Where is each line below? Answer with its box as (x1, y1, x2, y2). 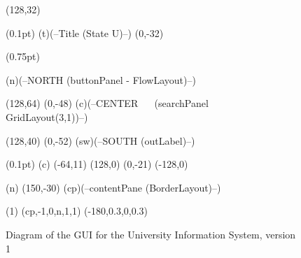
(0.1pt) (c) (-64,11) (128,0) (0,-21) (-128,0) (6, 157, 188, 171)
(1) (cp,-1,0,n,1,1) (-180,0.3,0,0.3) (6, 203, 148, 218)
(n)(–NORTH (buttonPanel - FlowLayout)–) (6, 72, 196, 87)
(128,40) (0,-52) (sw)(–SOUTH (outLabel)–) (6, 133, 195, 148)
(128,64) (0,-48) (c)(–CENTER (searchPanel (6, 96, 209, 110)
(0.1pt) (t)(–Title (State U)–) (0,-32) (6, 25, 164, 40)
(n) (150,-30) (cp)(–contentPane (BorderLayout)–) (6, 180, 221, 194)
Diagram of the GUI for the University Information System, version (6, 227, 296, 241)
